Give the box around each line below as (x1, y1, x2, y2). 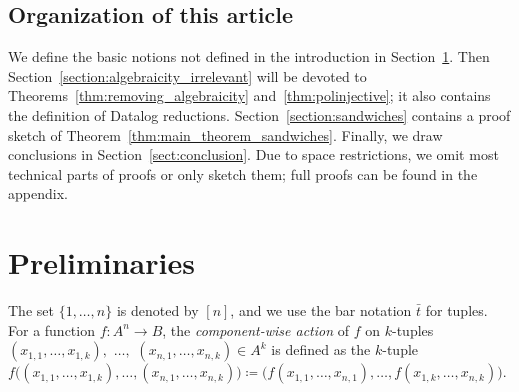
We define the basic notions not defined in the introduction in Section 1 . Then (8, 46, 490, 67)
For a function (8, 319, 95, 340)
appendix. (8, 183, 68, 204)
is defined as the (271, 339, 371, 360)
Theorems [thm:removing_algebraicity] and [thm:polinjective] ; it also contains (8, 85, 491, 106)
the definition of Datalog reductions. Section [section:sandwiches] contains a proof (8, 104, 511, 125)
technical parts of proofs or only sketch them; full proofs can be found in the (8, 163, 478, 184)
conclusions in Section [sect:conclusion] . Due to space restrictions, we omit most (8, 144, 499, 165)
